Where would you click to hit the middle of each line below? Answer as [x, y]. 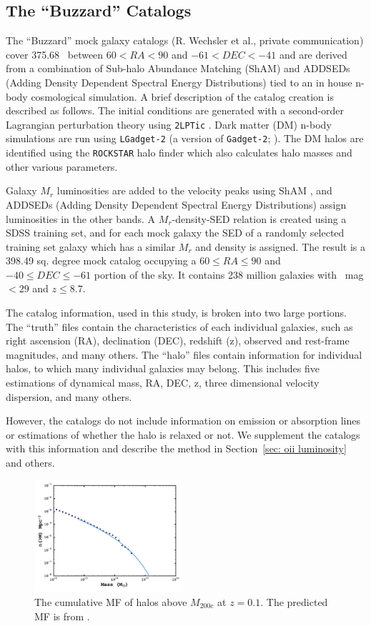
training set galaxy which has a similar [91, 246]
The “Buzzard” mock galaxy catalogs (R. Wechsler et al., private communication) [185, 40]
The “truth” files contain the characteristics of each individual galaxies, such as [179, 326]
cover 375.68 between [55, 54]
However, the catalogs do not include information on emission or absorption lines [183, 421]
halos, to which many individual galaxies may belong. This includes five [163, 368]
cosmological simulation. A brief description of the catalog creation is [182, 96]
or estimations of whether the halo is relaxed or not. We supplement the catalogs [183, 434]
